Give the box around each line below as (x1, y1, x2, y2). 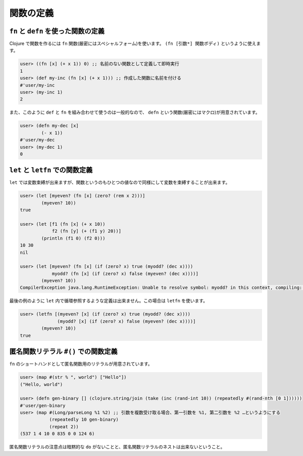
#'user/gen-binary (20, 402, 66, 409)
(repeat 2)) (49, 424, 79, 429)
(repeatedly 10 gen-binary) (49, 417, 119, 423)
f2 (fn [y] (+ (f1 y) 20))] (52, 228, 121, 234)
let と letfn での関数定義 (9, 166, 93, 174)
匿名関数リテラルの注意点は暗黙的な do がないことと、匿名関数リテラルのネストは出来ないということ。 (9, 444, 225, 450)
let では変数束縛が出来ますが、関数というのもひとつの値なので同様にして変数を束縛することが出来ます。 (9, 179, 230, 185)
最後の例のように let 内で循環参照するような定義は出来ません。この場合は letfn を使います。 (9, 298, 208, 304)
